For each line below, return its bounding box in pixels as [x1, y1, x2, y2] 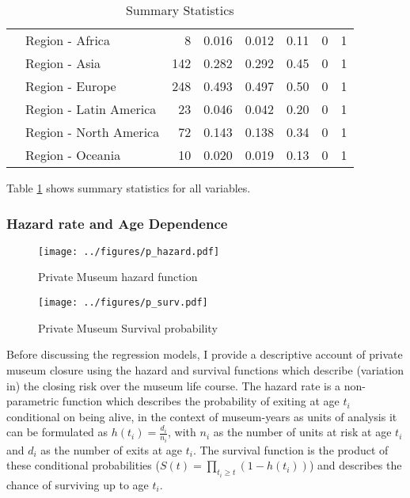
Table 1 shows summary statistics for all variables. [6, 180, 251, 196]
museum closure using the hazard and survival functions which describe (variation [6, 361, 404, 378]
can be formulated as [6, 424, 108, 440]
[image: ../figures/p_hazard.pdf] [38, 245, 220, 257]
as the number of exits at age [40, 441, 183, 458]
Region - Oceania [25, 146, 121, 164]
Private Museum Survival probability [38, 319, 218, 336]
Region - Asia [25, 54, 101, 72]
